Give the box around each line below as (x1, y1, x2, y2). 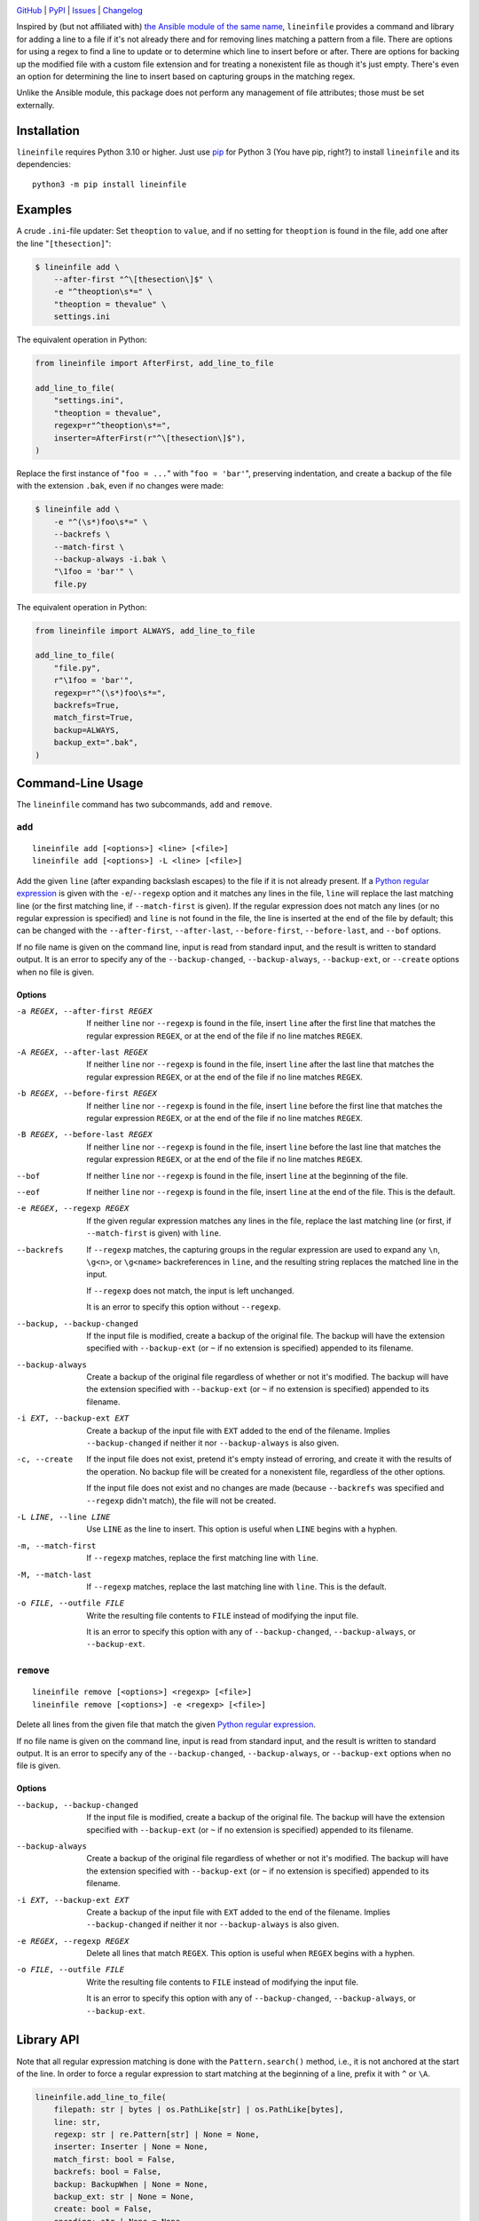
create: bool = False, (53, 2204, 153, 2214)
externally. (16, 100, 55, 110)
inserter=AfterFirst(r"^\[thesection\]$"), (53, 433, 246, 443)
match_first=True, (53, 712, 134, 723)
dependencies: (16, 159, 71, 170)
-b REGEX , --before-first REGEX (16, 1088, 157, 1099)
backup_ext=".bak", (53, 737, 139, 748)
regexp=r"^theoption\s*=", (53, 420, 172, 431)
